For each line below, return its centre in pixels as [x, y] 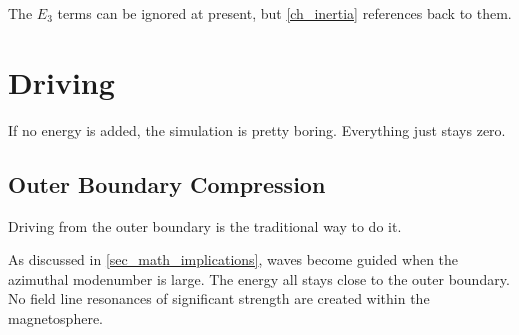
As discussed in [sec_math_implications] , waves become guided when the [233, 259]
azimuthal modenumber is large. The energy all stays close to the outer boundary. [259, 278]
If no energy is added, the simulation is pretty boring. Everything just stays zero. [257, 129]
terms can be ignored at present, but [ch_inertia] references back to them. [284, 13]
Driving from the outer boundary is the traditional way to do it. [205, 225]
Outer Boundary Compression [167, 183]
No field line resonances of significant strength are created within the [219, 298]
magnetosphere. [56, 317]
